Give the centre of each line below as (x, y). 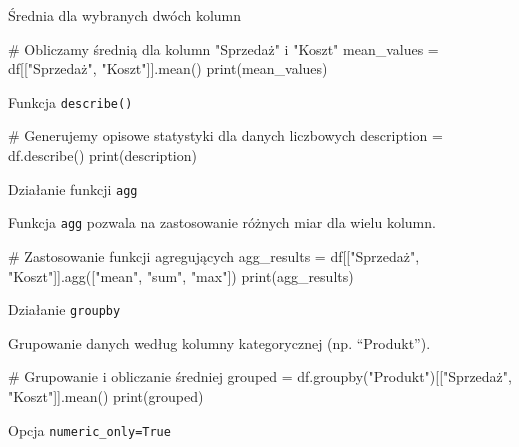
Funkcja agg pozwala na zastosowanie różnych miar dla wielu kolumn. (222, 222)
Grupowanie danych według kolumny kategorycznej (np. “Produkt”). (219, 342)
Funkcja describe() (70, 101)
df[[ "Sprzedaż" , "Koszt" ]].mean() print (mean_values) (168, 68)
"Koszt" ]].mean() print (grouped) (106, 395)
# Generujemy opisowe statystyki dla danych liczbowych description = (225, 135)
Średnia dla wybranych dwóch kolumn (125, 15)
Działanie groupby (64, 309)
